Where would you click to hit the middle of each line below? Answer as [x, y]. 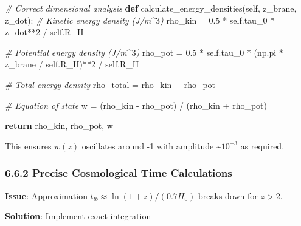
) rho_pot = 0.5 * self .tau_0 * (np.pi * [209, 52]
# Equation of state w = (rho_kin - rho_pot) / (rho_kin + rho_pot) [136, 105]
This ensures [28, 146]
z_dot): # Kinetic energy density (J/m [78, 20]
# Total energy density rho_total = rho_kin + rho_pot [110, 84]
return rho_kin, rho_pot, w [59, 125]
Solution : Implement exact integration [78, 216]
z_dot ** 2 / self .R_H [44, 32]
